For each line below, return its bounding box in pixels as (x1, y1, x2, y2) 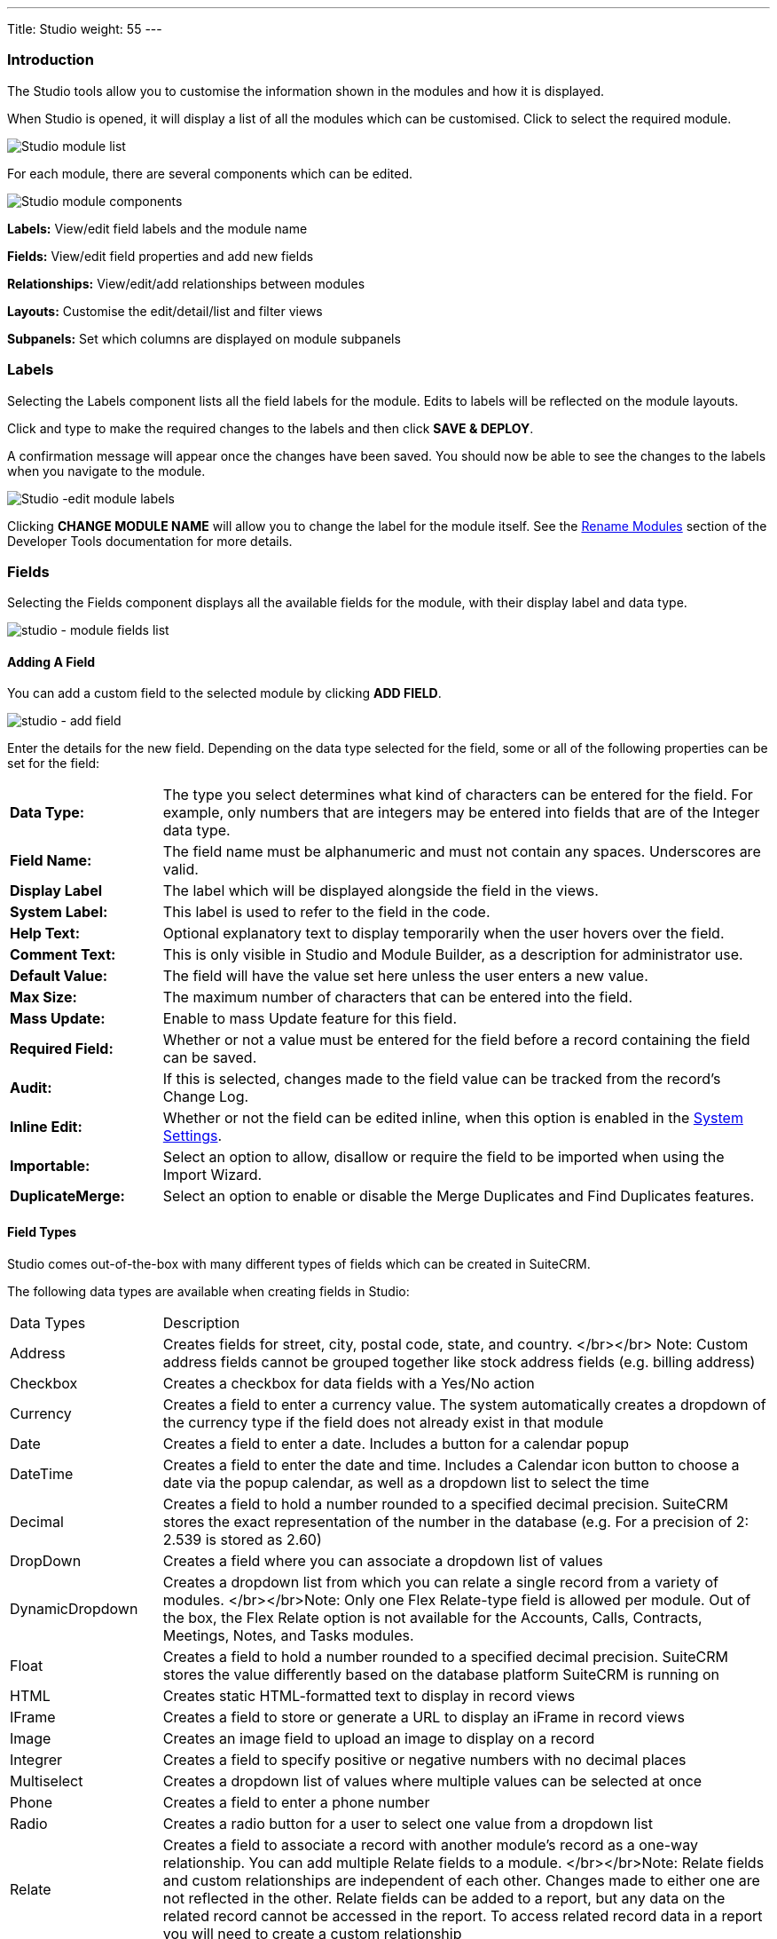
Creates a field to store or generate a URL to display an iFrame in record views (162, 1707, 685, 1726)
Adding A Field (7, 653, 96, 669)
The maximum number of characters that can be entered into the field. (162, 988, 632, 1007)
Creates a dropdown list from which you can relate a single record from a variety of (162, 1572, 718, 1591)
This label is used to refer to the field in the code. (162, 903, 491, 922)
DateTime (10, 1464, 74, 1483)
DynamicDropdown (10, 1599, 138, 1618)
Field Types (7, 1224, 77, 1240)
